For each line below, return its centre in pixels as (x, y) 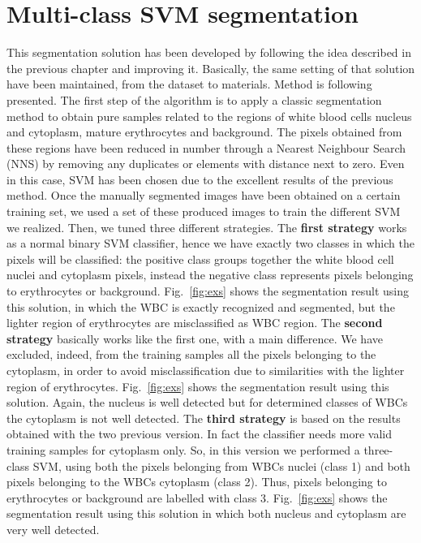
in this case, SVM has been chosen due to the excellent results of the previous (200, 179)
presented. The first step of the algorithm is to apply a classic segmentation (194, 99)
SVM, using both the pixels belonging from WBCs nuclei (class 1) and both (221, 465)
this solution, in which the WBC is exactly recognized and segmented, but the (201, 306)
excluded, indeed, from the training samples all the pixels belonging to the (191, 354)
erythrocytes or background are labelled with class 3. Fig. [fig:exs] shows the (197, 497)
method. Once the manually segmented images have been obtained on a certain (204, 195)
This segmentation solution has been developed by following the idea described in (209, 52)
